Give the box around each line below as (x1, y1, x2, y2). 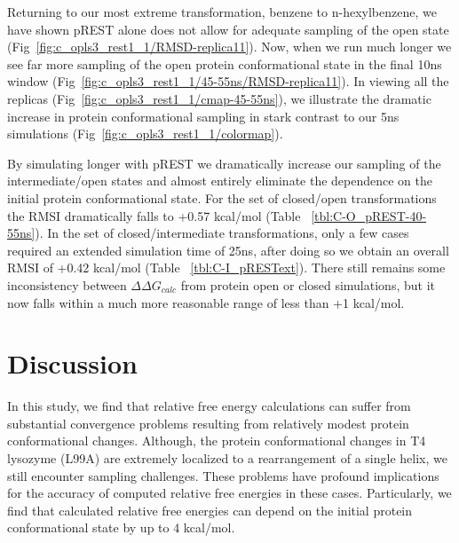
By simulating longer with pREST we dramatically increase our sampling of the (7, 153, 441, 172)
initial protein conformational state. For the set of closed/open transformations (7, 188, 437, 207)
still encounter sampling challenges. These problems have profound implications (7, 466, 439, 484)
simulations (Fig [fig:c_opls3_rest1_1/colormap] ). (7, 124, 283, 143)
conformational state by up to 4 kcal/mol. (7, 518, 235, 537)
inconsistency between (7, 275, 127, 294)
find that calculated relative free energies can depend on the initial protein (7, 500, 413, 519)
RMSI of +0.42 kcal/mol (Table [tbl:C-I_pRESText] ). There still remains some (7, 258, 446, 277)
